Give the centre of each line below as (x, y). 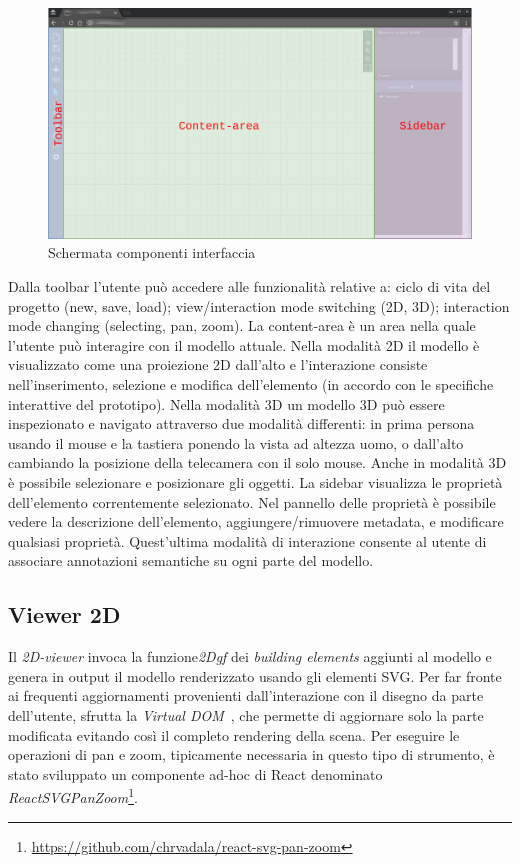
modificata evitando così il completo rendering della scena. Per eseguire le (234, 734)
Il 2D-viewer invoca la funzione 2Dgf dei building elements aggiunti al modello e (250, 656)
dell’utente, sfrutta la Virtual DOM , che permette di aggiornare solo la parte (246, 714)
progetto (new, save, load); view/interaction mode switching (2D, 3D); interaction (259, 305)
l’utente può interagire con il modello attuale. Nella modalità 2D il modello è (244, 344)
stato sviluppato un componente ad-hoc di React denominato (195, 773)
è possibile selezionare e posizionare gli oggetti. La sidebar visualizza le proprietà (255, 481)
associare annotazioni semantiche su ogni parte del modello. (191, 560)
